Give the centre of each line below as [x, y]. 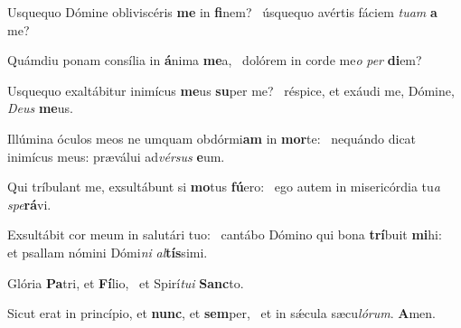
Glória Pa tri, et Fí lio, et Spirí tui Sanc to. [126, 282]
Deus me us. [40, 108]
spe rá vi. [29, 204]
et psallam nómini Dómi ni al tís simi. [108, 252]
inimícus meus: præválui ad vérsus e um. [116, 156]
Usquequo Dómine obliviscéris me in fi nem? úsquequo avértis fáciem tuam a [222, 12]
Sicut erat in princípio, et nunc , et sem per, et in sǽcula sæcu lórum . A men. [221, 313]
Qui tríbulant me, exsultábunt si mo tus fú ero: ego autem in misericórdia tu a [224, 187]
